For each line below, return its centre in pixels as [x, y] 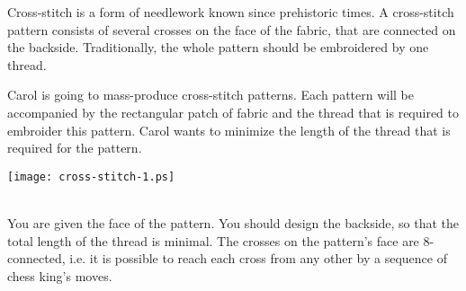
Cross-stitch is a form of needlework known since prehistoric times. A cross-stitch [231, 12]
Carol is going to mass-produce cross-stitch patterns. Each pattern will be [211, 95]
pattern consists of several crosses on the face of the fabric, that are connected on [232, 29]
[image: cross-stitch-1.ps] [91, 176]
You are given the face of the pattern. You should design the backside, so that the [233, 223]
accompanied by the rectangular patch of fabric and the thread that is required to [233, 112]
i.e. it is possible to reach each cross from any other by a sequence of [258, 258]
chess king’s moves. [60, 275]
